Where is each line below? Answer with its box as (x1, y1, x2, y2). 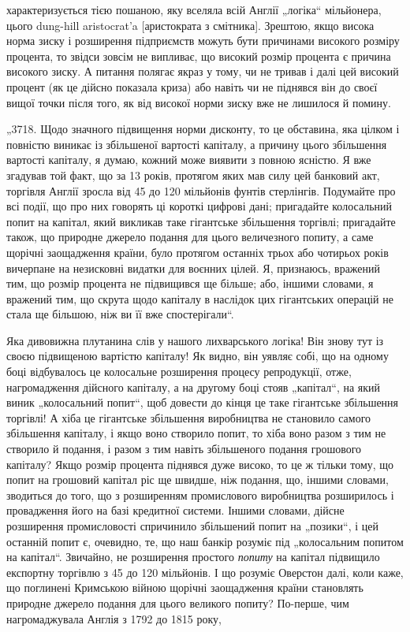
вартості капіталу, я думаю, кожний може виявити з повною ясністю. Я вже (6, 151, 371, 168)
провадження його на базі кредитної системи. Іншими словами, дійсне (6, 502, 345, 519)
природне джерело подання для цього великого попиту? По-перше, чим (6, 594, 349, 611)
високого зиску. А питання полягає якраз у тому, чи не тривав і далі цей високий (6, 63, 399, 80)
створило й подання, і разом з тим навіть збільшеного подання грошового (6, 441, 362, 457)
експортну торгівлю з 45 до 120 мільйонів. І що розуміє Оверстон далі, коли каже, (6, 563, 404, 580)
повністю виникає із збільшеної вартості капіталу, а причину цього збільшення (6, 136, 387, 152)
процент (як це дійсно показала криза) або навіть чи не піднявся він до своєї (6, 78, 378, 95)
